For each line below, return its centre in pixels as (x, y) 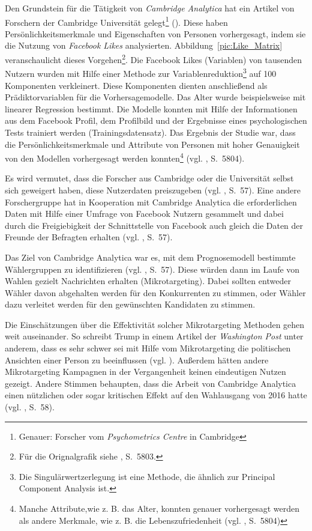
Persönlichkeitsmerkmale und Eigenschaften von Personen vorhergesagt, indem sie (155, 33)
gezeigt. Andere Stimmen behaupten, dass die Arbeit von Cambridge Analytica (151, 383)
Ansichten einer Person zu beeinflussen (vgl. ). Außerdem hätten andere (137, 360)
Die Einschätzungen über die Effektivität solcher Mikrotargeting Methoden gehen (155, 324)
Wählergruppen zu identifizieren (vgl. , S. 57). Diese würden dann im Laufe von (152, 269)
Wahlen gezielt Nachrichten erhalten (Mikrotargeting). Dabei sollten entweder (148, 281)
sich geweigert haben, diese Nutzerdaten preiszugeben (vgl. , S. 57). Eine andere (153, 190)
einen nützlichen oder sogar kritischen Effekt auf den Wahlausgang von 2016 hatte (156, 395)
